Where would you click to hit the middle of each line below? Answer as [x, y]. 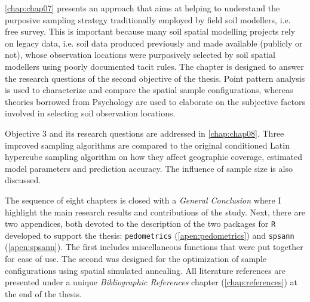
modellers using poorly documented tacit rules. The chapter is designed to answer [154, 66]
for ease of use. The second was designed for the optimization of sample [136, 258]
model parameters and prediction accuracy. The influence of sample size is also [149, 168]
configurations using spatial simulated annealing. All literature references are [145, 270]
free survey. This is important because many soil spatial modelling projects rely [150, 31]
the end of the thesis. [43, 293]
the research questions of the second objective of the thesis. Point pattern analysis [155, 78]
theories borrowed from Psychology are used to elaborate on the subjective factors [155, 101]
